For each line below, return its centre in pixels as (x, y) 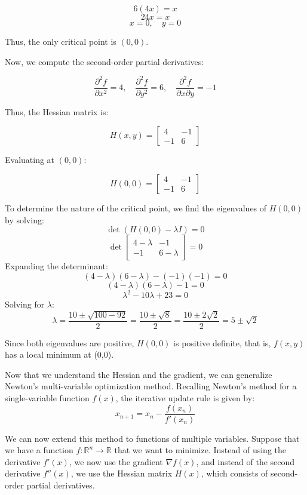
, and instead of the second (245, 461)
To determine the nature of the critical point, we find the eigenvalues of (136, 207)
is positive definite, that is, (222, 342)
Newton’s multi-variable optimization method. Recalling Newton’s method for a (151, 386)
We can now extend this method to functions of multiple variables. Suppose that (152, 438)
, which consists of (234, 473)
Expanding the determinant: (56, 266)
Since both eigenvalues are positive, (70, 342)
